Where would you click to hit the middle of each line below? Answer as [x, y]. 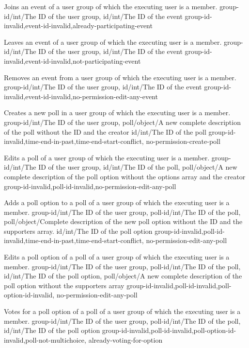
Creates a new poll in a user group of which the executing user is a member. [117, 113]
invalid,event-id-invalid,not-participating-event [72, 61]
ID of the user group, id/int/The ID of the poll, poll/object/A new [138, 167]
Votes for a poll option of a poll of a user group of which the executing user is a [122, 311]
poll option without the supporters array [64, 285]
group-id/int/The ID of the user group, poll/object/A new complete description [122, 122]
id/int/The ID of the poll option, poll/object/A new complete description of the [123, 276]
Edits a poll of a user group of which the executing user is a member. [107, 157]
